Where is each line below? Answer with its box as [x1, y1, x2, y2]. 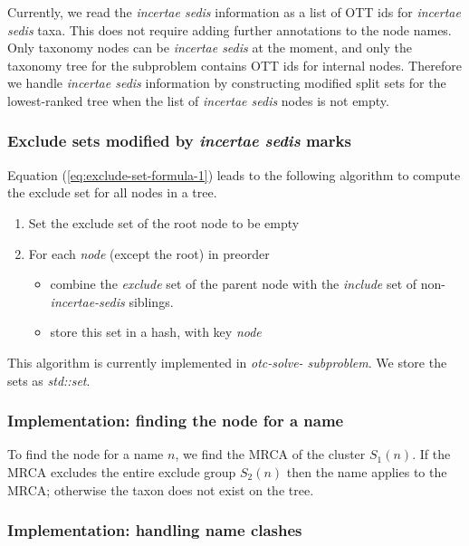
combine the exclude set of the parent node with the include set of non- [50, 274, 445, 293]
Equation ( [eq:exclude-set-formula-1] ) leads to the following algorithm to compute [7, 165, 461, 184]
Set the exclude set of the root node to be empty [28, 213, 300, 232]
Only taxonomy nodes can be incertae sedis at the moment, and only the [7, 38, 412, 57]
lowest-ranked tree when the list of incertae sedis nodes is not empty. [7, 91, 389, 110]
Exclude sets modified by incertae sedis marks [7, 129, 351, 152]
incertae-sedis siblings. [50, 292, 174, 311]
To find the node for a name [7, 445, 164, 464]
